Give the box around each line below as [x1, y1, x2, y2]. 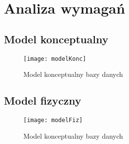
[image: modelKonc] [23, 55, 86, 62]
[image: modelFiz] [23, 117, 83, 124]
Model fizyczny [4, 93, 81, 108]
